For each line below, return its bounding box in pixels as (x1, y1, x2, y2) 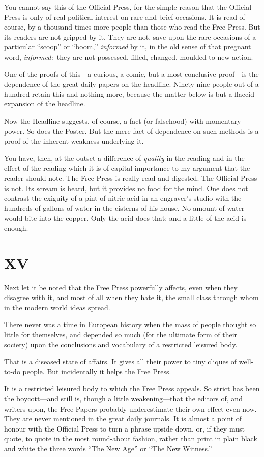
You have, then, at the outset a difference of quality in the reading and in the (4, 152, 245, 163)
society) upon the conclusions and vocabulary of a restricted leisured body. (4, 339, 238, 350)
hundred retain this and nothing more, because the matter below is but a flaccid (4, 88, 254, 99)
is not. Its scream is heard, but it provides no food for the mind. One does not (4, 182, 248, 193)
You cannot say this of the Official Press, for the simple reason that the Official (4, 2, 252, 12)
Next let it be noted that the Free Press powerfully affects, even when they (4, 282, 238, 292)
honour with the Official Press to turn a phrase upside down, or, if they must (4, 423, 245, 434)
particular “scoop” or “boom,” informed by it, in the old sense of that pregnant (4, 41, 251, 52)
